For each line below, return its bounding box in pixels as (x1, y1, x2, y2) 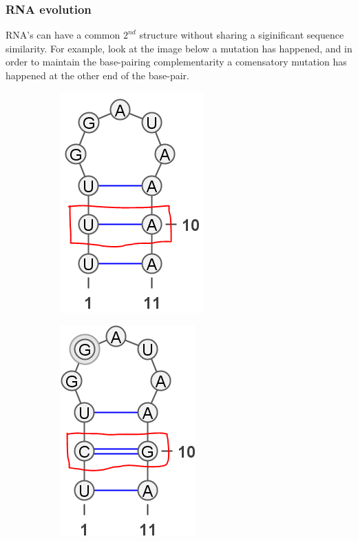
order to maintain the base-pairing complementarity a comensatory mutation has (6, 54, 347, 69)
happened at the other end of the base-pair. (6, 68, 189, 82)
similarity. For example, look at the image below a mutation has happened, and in (6, 41, 352, 55)
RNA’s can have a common (6, 28, 120, 42)
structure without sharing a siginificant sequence (139, 28, 344, 42)
